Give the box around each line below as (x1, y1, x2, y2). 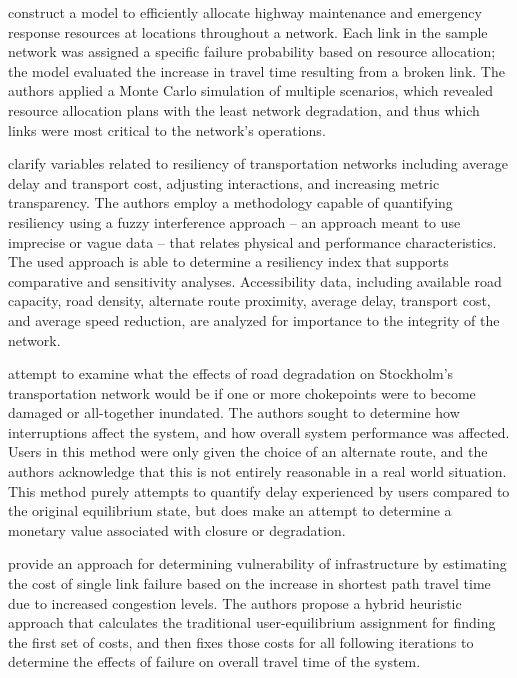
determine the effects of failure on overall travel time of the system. (8, 651, 421, 672)
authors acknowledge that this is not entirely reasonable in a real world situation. (8, 461, 507, 482)
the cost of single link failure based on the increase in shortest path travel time (8, 573, 491, 594)
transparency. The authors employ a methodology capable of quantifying (8, 192, 453, 213)
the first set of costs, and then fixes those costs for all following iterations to (8, 631, 474, 652)
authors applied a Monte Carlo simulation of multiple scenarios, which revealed (8, 80, 494, 101)
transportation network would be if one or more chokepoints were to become (8, 382, 476, 403)
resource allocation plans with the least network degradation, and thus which (8, 99, 480, 120)
